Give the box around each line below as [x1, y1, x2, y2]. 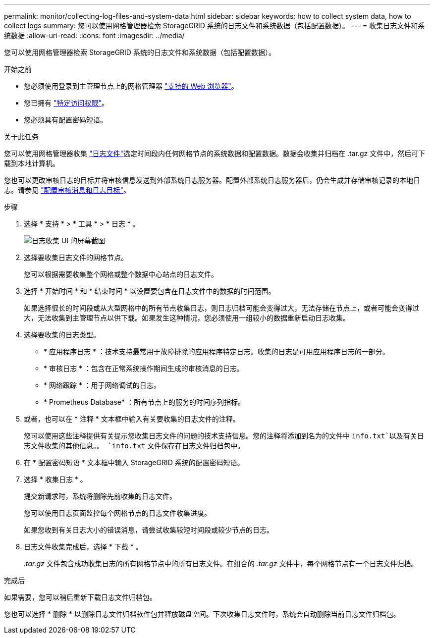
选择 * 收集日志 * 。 [24, 475, 87, 483]
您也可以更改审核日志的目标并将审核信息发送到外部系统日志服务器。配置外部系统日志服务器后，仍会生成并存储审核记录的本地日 [4, 176, 420, 184]
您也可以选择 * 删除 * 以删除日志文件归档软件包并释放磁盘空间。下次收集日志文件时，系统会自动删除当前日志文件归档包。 [4, 610, 400, 618]
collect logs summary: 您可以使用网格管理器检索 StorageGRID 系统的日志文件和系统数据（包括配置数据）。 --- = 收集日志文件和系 [4, 21, 425, 30]
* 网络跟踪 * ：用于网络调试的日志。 [44, 381, 161, 389]
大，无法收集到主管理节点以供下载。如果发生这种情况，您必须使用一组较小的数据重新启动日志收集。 [24, 314, 350, 322]
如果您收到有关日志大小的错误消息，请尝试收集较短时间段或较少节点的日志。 [24, 526, 273, 534]
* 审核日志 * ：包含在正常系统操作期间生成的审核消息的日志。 [44, 364, 244, 372]
